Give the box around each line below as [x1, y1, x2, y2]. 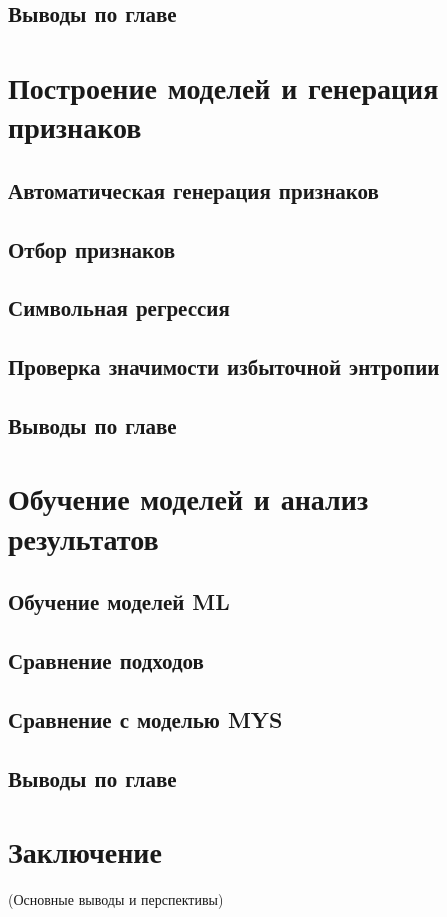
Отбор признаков [8, 233, 176, 264]
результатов [8, 517, 159, 558]
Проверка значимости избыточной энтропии [8, 351, 440, 382]
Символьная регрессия [8, 292, 230, 323]
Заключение [8, 831, 162, 872]
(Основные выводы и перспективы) [8, 889, 224, 910]
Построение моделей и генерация [8, 66, 439, 107]
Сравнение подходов [8, 644, 204, 675]
